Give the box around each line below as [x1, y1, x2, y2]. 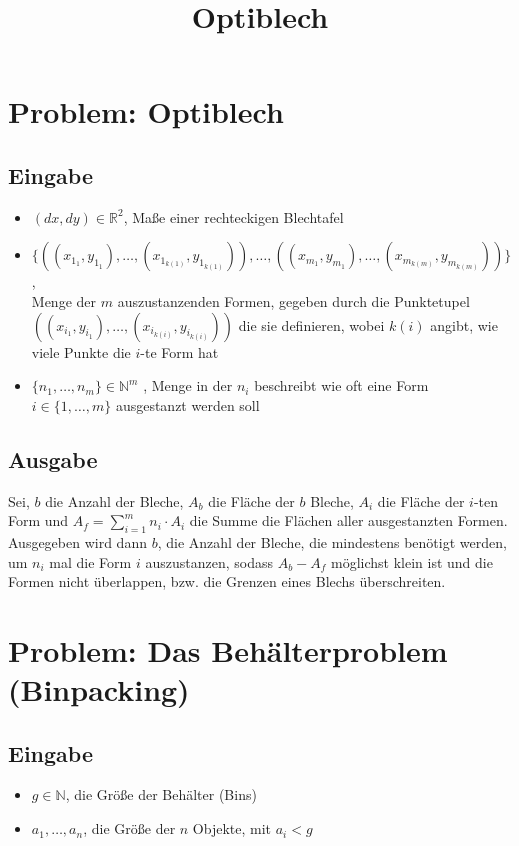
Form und [8, 510, 69, 531]
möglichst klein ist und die [331, 551, 493, 572]
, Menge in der [143, 375, 233, 396]
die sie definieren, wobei [238, 314, 385, 335]
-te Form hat [140, 341, 219, 362]
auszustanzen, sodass [145, 551, 273, 572]
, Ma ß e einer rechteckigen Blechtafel [123, 206, 344, 227]
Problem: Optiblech [8, 91, 284, 132]
